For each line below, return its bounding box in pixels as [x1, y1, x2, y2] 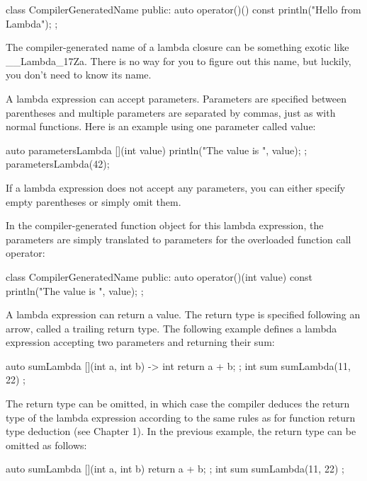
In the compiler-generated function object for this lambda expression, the [6, 218, 324, 233]
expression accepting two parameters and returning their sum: [6, 335, 275, 349]
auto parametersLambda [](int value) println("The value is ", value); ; [6, 142, 307, 157]
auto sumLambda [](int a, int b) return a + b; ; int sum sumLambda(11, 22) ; [6, 461, 344, 476]
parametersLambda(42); [6, 156, 110, 171]
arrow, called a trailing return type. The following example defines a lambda [6, 320, 337, 335]
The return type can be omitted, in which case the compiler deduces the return [6, 396, 350, 411]
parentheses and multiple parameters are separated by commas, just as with [6, 105, 336, 120]
